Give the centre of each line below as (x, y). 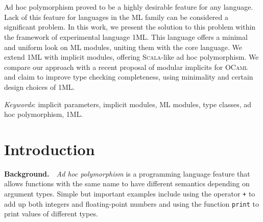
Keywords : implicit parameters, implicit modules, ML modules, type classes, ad (128, 104)
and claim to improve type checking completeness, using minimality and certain (129, 77)
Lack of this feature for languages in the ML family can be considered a (116, 17)
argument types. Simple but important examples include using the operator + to (130, 194)
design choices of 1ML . (40, 87)
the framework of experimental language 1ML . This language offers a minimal (126, 36)
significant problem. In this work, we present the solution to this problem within (130, 27)
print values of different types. (51, 214)
